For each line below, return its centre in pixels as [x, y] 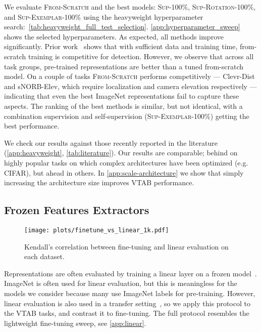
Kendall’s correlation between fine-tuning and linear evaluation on [126, 246]
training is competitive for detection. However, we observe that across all [141, 56]
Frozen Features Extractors [77, 210]
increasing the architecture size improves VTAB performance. [99, 182]
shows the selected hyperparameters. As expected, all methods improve [114, 36]
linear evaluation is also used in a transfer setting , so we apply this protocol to [127, 303]
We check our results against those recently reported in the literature [111, 142]
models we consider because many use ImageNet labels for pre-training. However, [130, 293]
